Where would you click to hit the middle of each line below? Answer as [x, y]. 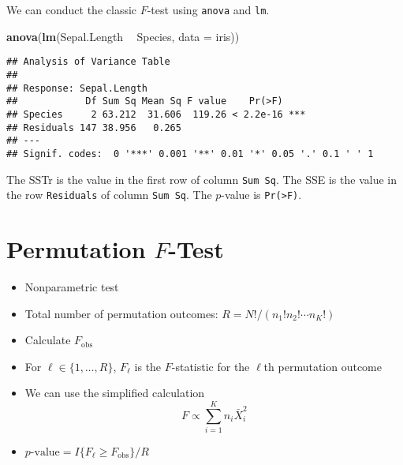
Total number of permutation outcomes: [121, 313]
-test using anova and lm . [208, 9]
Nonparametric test [72, 286]
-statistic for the [211, 366]
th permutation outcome [323, 366]
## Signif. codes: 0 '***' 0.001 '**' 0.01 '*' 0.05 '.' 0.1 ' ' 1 [190, 154]
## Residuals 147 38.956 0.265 [94, 127]
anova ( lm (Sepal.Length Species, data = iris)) [123, 36]
